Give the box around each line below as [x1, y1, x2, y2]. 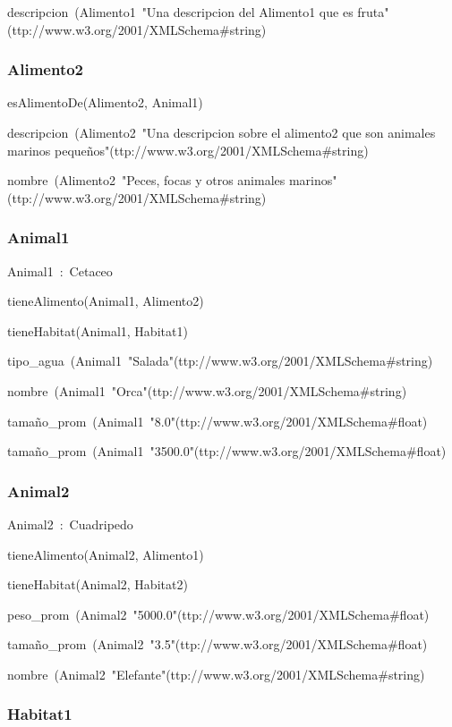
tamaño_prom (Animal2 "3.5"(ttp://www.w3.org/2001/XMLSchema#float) [7, 635, 428, 654]
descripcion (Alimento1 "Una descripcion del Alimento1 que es [7, 3, 354, 21]
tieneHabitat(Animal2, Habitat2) [7, 575, 188, 594]
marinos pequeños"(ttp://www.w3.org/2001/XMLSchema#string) [7, 140, 369, 159]
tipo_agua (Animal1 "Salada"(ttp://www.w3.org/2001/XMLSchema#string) [7, 351, 433, 370]
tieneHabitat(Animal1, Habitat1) [7, 321, 188, 340]
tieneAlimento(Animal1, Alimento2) [7, 292, 204, 310]
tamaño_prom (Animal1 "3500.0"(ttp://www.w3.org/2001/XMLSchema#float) [7, 442, 447, 461]
